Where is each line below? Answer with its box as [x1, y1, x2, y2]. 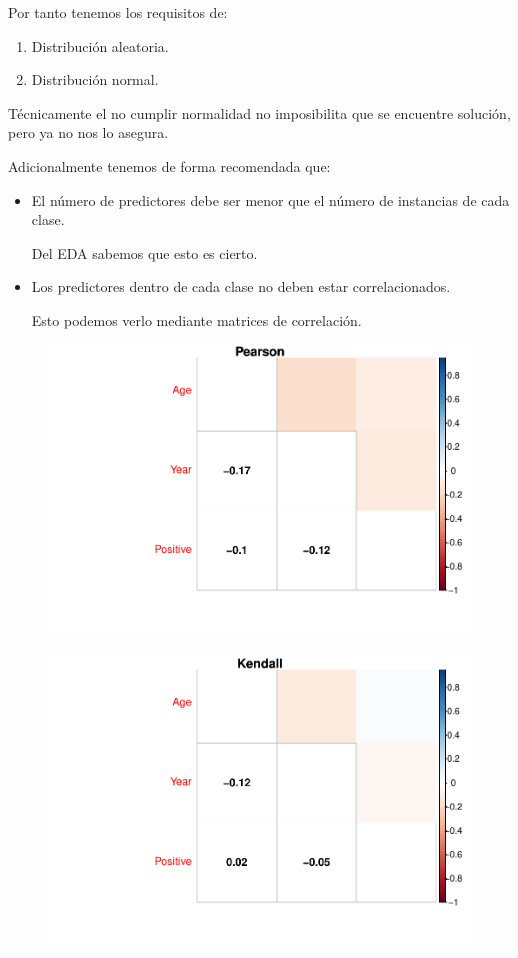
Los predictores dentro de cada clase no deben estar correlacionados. [31, 276, 451, 297]
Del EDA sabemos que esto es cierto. [31, 242, 258, 263]
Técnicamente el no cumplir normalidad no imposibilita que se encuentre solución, [8, 102, 511, 123]
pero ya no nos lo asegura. [8, 122, 169, 143]
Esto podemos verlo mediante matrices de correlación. [31, 309, 362, 330]
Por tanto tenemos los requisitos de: [8, 2, 228, 22]
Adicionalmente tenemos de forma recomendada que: [8, 155, 331, 176]
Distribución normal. [31, 69, 159, 90]
